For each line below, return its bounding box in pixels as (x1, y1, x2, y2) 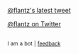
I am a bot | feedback (7, 40, 61, 48)
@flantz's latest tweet (7, 6, 71, 14)
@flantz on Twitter (7, 20, 62, 28)
